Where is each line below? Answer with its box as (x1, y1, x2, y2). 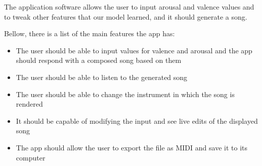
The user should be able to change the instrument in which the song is (16, 89, 235, 99)
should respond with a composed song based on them (16, 55, 182, 65)
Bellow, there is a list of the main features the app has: (4, 28, 175, 39)
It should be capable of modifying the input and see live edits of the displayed (16, 115, 258, 126)
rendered (16, 99, 43, 109)
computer (16, 152, 46, 162)
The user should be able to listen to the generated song (16, 71, 188, 82)
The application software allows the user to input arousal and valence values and (4, 2, 254, 12)
